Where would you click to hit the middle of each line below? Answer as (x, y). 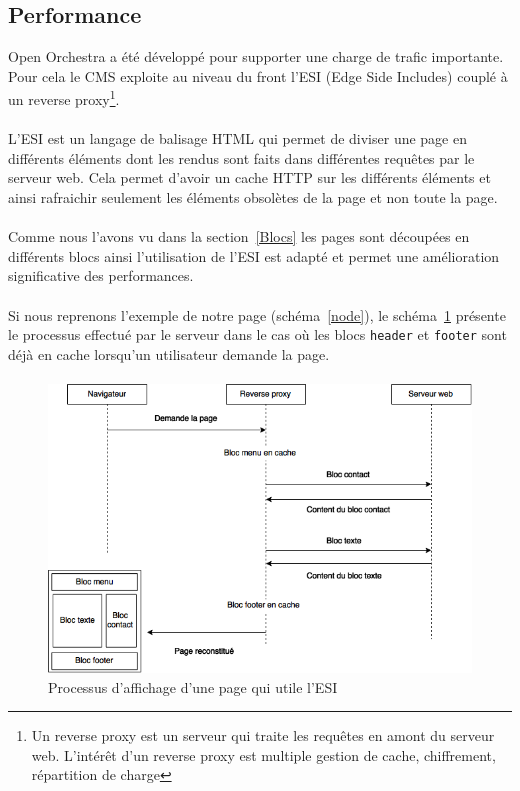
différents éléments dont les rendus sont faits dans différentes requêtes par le (241, 157)
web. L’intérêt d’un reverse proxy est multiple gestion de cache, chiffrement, (263, 754)
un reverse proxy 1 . (64, 98)
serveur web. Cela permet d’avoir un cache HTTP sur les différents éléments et (249, 177)
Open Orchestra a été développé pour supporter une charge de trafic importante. (256, 56)
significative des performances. (101, 275)
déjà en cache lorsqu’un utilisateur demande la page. (169, 353)
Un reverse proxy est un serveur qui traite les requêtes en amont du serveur (263, 735)
